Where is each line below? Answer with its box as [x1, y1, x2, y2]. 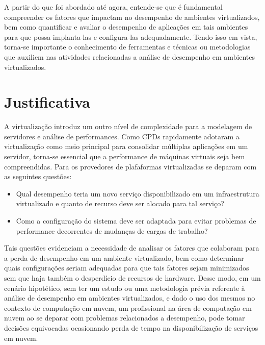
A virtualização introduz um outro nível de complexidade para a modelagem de [4, 121, 252, 132]
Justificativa [4, 91, 90, 112]
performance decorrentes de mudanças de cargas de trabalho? [16, 225, 208, 236]
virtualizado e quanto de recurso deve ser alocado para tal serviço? [16, 198, 224, 209]
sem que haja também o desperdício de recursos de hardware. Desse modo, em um [4, 273, 261, 283]
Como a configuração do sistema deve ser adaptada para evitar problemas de [16, 215, 256, 226]
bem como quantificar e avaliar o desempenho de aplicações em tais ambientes [4, 21, 248, 32]
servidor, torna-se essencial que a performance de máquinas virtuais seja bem [4, 151, 245, 162]
